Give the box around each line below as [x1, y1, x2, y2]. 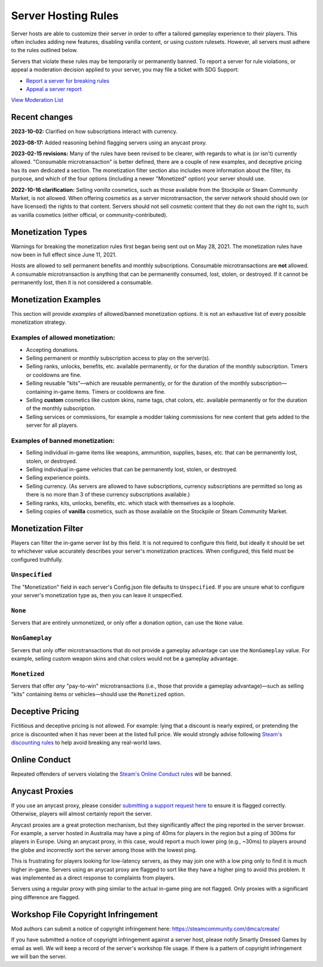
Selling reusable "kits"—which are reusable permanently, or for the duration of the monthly [26, 379, 250, 387]
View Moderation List [11, 97, 64, 104]
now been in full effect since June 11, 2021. [11, 251, 117, 258]
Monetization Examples [11, 294, 101, 305]
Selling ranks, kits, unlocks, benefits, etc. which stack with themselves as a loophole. [26, 499, 236, 507]
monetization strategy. [11, 318, 66, 326]
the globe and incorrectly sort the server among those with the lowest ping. [11, 846, 197, 854]
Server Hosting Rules [11, 9, 119, 22]
